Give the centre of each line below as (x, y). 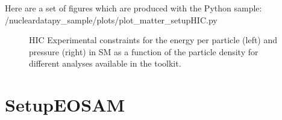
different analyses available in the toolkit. (105, 63)
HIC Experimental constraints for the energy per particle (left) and (153, 40)
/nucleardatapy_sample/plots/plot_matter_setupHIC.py (111, 19)
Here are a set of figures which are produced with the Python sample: (133, 8)
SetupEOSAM (65, 105)
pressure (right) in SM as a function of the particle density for (144, 51)
